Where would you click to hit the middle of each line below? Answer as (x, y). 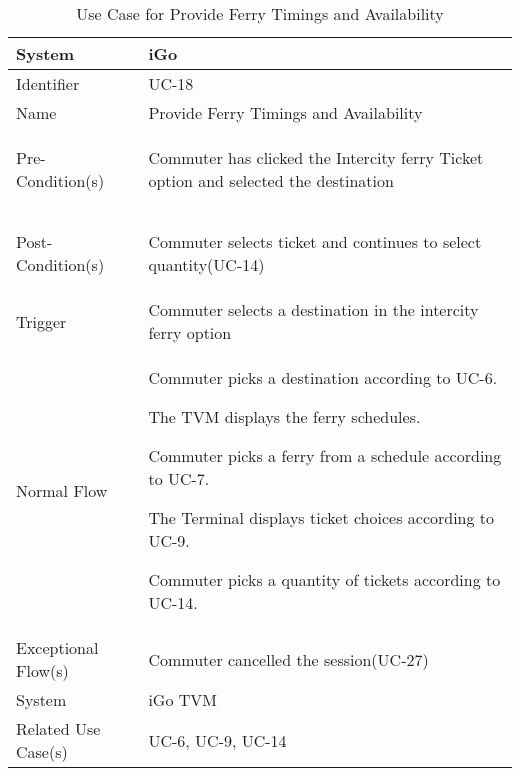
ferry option (190, 332)
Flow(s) (42, 670)
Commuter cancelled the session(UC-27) (288, 659)
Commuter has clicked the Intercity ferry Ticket (316, 157)
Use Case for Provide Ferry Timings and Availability (260, 13)
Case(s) (42, 751)
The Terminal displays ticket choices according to (321, 517)
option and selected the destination (271, 180)
